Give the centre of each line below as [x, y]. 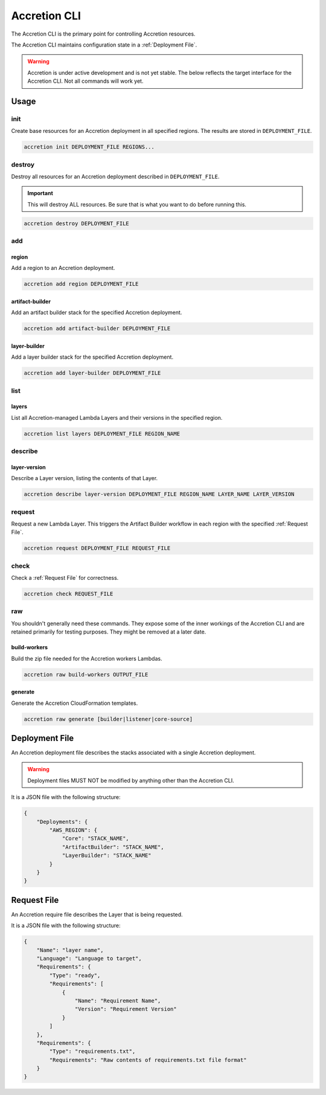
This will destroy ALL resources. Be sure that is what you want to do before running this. [137, 204]
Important [40, 193]
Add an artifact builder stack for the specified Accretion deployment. [97, 313]
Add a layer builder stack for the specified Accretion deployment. [92, 357]
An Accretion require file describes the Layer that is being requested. [97, 914]
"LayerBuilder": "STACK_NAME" [107, 856]
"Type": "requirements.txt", [92, 1052]
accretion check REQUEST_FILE [69, 594]
